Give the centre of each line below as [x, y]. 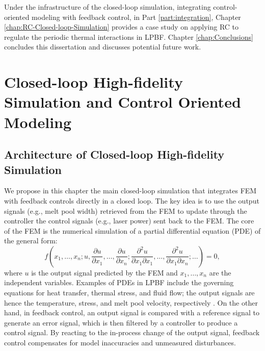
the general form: [31, 241]
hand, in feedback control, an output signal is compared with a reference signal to [132, 312]
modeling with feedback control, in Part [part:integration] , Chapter [136, 17]
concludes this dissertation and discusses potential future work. [103, 47]
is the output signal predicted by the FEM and [104, 272]
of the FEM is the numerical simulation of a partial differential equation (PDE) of [132, 230]
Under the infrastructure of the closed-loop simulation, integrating [108, 7]
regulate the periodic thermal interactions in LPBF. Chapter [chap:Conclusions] [129, 36]
